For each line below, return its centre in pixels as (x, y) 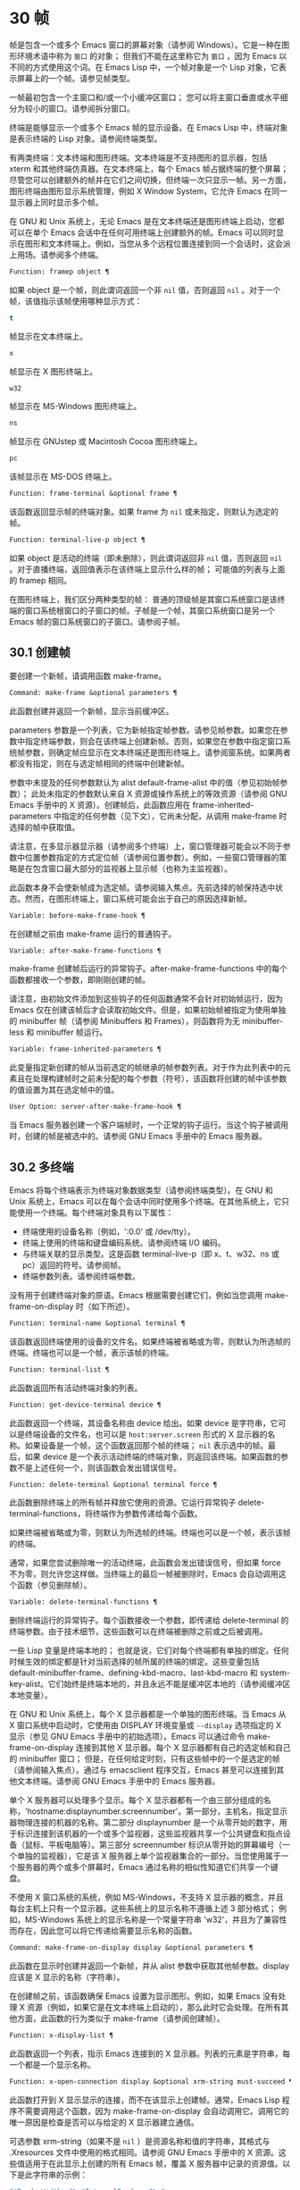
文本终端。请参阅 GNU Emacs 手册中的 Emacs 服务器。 (118, 1781)
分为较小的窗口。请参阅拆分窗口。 (72, 108)
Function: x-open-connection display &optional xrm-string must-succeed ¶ (151, 2082)
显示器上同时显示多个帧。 (56, 202)
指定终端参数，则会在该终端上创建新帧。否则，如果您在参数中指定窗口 (154, 741)
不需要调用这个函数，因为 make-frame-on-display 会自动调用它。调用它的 (153, 2110)
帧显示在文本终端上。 (48, 336)
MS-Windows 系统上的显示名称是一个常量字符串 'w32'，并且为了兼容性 (156, 1920)
